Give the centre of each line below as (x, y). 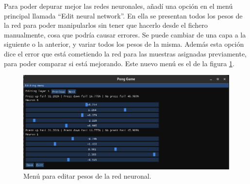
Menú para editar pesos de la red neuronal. (87, 176)
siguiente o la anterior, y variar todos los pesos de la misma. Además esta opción (124, 44)
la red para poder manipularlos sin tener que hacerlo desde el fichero (106, 25)
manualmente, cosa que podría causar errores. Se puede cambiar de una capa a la (125, 34)
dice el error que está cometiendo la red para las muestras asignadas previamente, (125, 53)
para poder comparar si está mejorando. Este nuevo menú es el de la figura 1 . (119, 63)
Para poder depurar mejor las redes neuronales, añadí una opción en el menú (118, 6)
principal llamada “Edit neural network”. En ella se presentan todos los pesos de (123, 15)
